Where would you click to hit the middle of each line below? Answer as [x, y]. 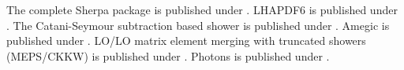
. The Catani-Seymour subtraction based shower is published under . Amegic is [198, 25]
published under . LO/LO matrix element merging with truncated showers [186, 41]
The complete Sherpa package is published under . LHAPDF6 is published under [202, 9]
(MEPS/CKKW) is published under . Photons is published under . [168, 55]
